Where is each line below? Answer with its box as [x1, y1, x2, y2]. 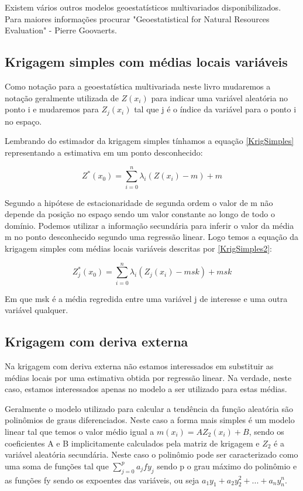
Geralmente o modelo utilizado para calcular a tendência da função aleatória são [5, 402, 294, 414]
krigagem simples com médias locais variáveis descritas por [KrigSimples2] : [5, 242, 272, 254]
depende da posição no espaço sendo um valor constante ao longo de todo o [5, 208, 275, 220]
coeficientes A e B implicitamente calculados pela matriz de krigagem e [5, 437, 260, 449]
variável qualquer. [5, 304, 68, 316]
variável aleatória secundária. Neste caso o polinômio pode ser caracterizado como [5, 448, 298, 461]
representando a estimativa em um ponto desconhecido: [5, 146, 203, 158]
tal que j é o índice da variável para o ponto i [134, 103, 297, 115]
